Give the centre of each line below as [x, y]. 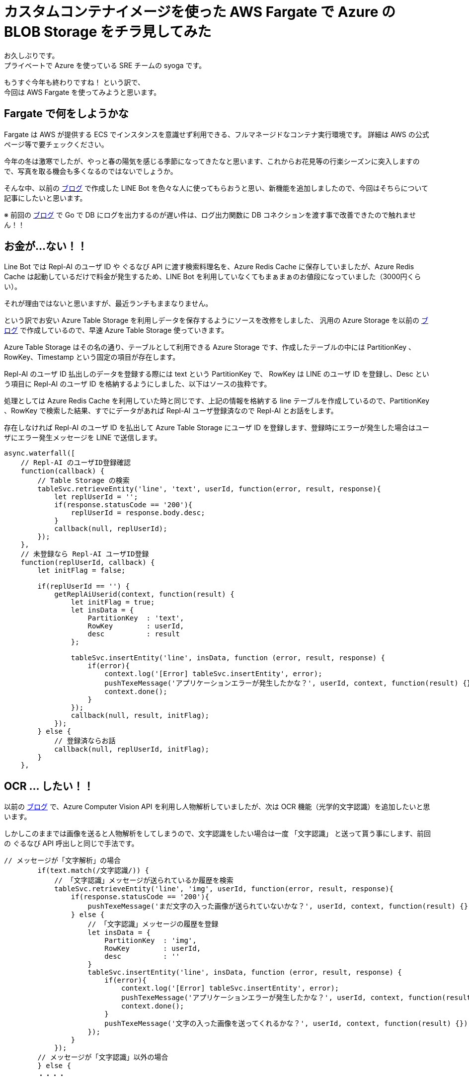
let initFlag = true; [113, 602]
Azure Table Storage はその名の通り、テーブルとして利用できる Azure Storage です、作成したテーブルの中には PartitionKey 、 [210, 347]
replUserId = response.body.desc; [138, 513]
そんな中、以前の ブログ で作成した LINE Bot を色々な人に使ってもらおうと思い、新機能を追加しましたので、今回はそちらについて [216, 188]
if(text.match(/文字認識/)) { [93, 871]
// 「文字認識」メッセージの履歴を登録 [153, 924]
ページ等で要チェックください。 [56, 144]
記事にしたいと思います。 [45, 198]
